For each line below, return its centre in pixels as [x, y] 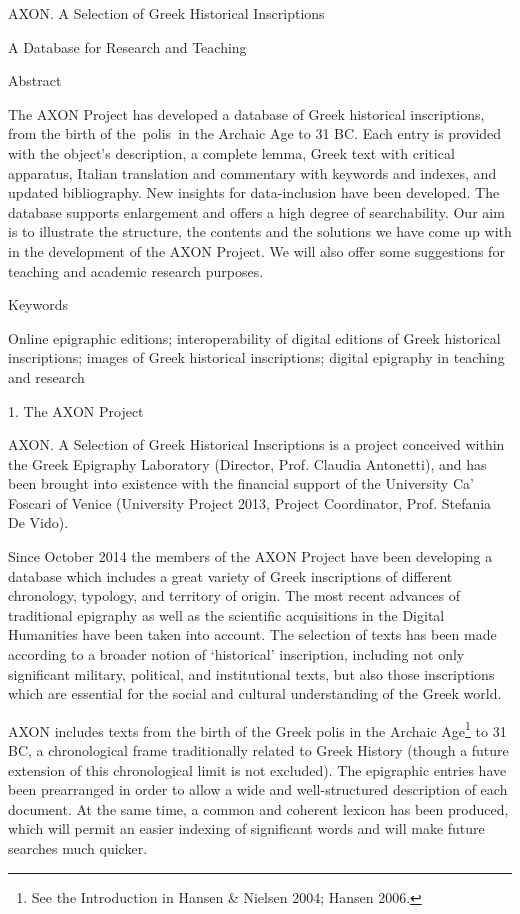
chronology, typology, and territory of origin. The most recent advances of [234, 595]
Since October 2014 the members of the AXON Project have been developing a [250, 556]
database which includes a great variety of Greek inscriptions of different [230, 575]
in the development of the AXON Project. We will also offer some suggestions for [256, 250]
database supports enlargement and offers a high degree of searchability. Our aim [256, 211]
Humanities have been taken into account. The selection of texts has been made [252, 634]
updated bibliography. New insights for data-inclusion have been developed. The [254, 192]
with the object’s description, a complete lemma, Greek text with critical [231, 152]
